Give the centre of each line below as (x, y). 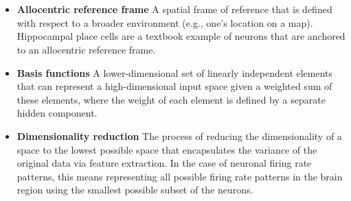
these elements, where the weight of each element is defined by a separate (171, 99)
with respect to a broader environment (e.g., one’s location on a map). (165, 22)
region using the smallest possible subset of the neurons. (135, 190)
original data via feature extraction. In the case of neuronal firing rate (164, 163)
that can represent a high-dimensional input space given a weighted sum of (174, 86)
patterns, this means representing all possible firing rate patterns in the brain (180, 176)
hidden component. (57, 113)
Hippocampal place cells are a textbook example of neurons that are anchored (181, 36)
